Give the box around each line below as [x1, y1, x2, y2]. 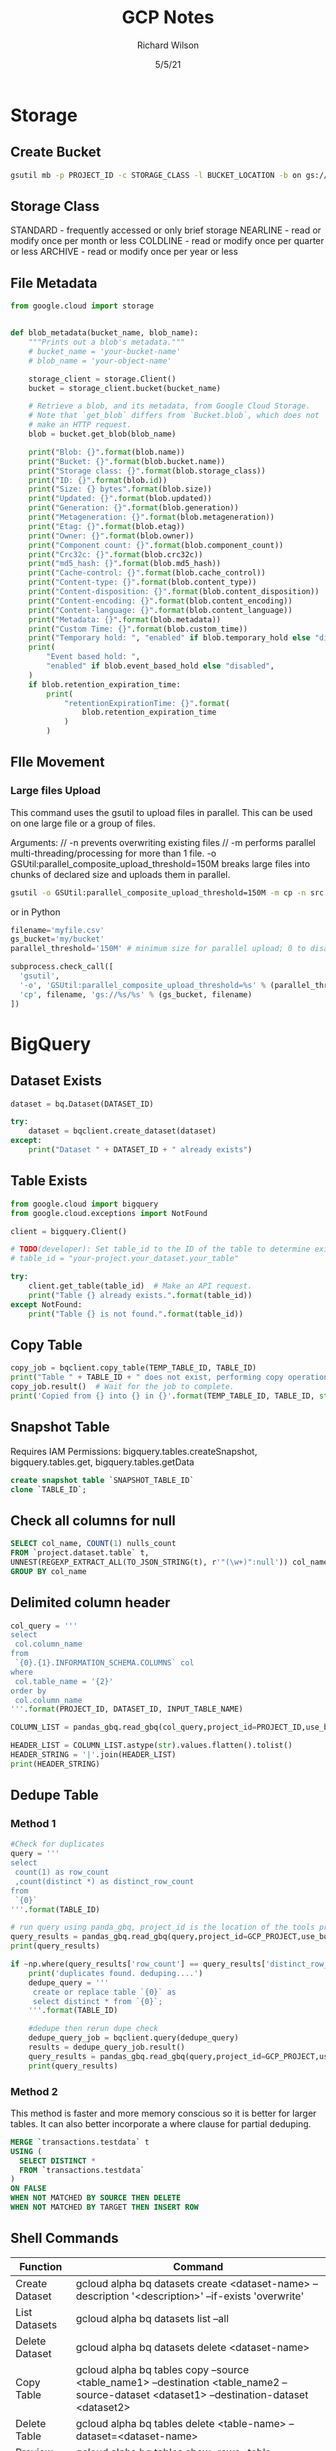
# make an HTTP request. [28, 420, 132, 430]
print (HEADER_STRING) [10, 1759, 101, 1769]
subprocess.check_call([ [10, 962, 114, 972]
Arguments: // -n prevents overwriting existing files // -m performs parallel [10, 836, 316, 848]
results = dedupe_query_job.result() [28, 2042, 186, 2053]
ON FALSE [10, 2184, 47, 2194]
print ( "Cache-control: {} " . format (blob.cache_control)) [28, 568, 267, 578]
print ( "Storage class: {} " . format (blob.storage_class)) [28, 466, 267, 476]
